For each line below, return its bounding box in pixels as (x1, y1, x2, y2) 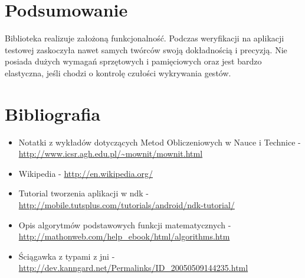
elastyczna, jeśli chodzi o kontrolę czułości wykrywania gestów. (5, 66, 231, 79)
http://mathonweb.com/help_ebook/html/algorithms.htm (18, 230, 230, 243)
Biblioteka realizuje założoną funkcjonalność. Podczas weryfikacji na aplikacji (5, 32, 284, 44)
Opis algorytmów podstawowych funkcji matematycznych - (18, 218, 231, 231)
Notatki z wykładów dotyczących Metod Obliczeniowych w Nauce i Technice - (18, 135, 301, 148)
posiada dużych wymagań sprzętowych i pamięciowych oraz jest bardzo (5, 55, 262, 67)
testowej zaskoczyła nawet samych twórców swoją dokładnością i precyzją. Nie (5, 43, 287, 56)
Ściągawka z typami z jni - (18, 250, 115, 262)
